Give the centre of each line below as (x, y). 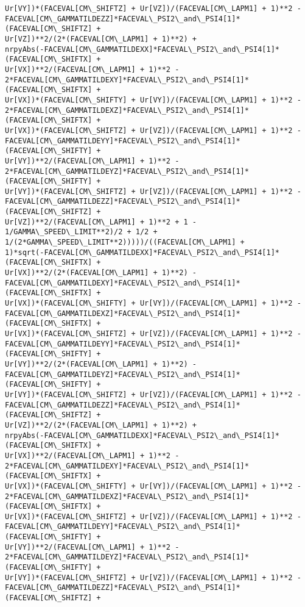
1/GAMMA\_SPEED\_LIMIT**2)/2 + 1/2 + (81, 232)
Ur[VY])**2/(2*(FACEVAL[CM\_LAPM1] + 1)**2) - (101, 364)
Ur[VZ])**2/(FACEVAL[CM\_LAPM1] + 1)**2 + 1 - (101, 222)
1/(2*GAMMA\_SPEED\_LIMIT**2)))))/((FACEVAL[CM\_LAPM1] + (125, 242)
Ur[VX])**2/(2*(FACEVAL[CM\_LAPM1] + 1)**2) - (101, 273)
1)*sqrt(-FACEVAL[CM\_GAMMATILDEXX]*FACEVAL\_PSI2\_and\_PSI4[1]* (142, 252)
